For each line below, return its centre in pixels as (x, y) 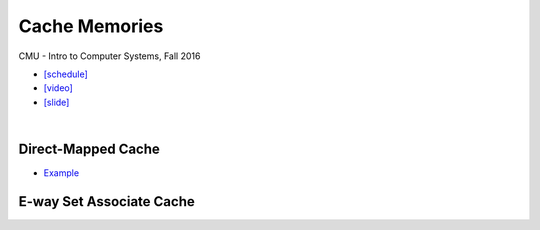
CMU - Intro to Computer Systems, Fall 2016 (109, 56)
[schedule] (66, 74)
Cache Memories (91, 26)
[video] (58, 88)
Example (61, 173)
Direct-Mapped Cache (89, 148)
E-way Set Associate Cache (106, 201)
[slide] (56, 102)
